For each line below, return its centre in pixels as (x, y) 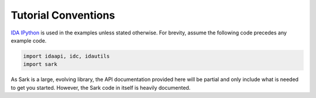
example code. (29, 40)
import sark (40, 64)
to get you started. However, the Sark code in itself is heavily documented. (101, 87)
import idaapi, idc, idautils (66, 56)
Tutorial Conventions (63, 15)
